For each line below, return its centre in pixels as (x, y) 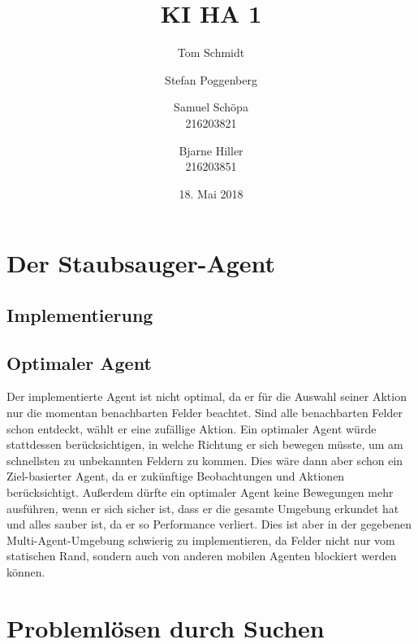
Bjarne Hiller (211, 150)
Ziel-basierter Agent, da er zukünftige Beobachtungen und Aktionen (176, 476)
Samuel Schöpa (211, 107)
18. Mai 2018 (211, 193)
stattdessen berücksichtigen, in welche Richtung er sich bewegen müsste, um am (205, 444)
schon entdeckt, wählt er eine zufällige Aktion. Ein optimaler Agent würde (192, 428)
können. (26, 571)
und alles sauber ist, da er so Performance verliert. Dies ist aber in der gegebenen (209, 524)
